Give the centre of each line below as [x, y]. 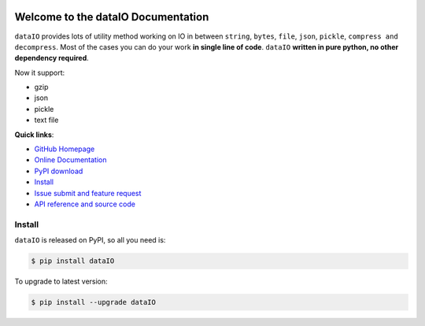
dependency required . [52, 58]
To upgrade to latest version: [61, 282]
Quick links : [34, 135]
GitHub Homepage [65, 149]
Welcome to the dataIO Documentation [112, 17]
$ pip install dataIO [73, 261]
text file [46, 120]
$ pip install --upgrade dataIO [94, 302]
